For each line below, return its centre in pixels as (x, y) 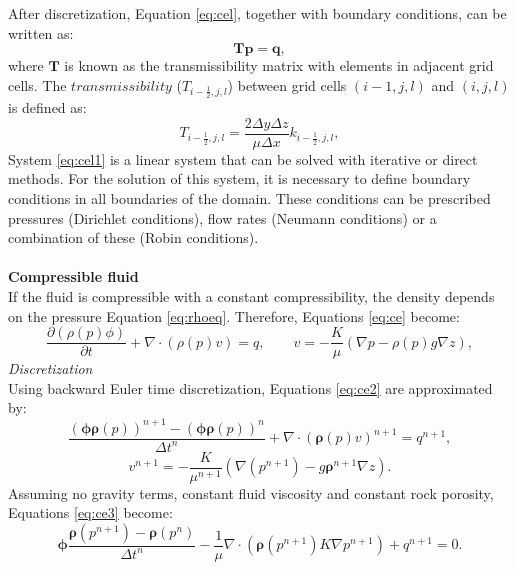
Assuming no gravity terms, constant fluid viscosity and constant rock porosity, (251, 492)
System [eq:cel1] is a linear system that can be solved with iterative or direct (243, 158)
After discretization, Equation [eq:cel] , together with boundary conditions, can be (257, 13)
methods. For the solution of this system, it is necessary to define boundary (239, 178)
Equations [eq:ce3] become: (90, 512)
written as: (41, 32)
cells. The (37, 84)
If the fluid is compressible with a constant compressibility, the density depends (251, 296)
